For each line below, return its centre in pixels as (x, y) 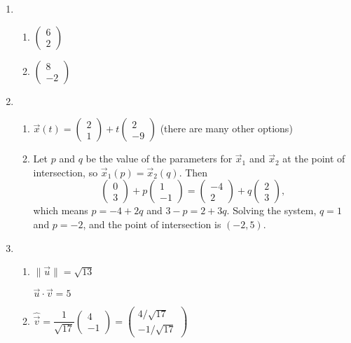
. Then (193, 172)
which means (61, 210)
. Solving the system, (271, 210)
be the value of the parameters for (159, 159)
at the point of (314, 159)
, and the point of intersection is (152, 224)
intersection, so (66, 172)
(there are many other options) (226, 128)
